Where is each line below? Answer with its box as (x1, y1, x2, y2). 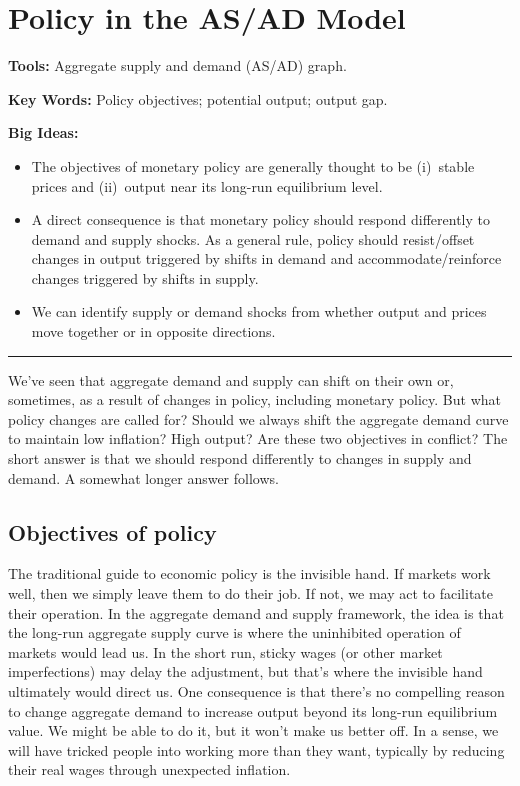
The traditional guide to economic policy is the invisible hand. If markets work (8, 563, 491, 584)
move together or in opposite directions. (31, 321, 276, 342)
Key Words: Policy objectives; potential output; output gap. (8, 88, 388, 109)
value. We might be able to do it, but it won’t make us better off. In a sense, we (8, 720, 499, 741)
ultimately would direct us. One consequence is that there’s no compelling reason (8, 680, 505, 701)
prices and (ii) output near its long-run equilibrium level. (31, 175, 383, 196)
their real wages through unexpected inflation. (8, 759, 291, 780)
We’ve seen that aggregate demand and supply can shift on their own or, (8, 369, 454, 390)
